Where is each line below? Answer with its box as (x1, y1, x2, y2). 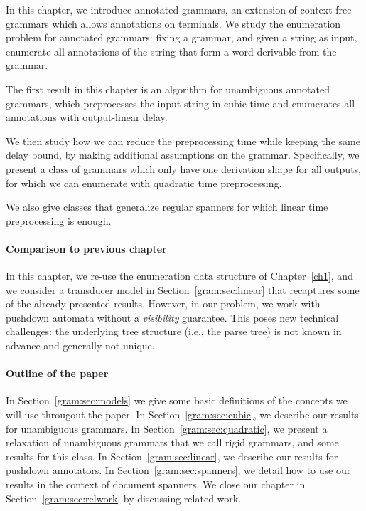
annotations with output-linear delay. (6, 110, 168, 125)
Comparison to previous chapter (6, 241, 167, 255)
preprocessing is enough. (6, 213, 112, 228)
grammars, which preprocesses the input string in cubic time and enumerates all (6, 95, 355, 110)
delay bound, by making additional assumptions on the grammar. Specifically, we (6, 147, 360, 162)
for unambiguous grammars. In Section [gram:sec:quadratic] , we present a (6, 421, 328, 436)
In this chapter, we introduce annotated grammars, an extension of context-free (6, 2, 352, 16)
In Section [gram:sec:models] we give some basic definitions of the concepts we (6, 393, 348, 408)
